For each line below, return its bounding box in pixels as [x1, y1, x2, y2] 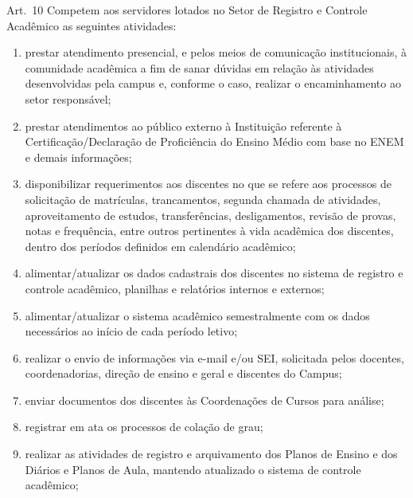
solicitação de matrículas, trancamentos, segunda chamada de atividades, [25, 190, 381, 207]
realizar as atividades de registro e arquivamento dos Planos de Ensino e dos [25, 445, 398, 462]
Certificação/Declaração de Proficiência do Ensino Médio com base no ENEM [25, 133, 404, 150]
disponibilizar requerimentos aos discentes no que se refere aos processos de [25, 175, 392, 192]
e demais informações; [25, 148, 132, 165]
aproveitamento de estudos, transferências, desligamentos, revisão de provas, [25, 206, 396, 223]
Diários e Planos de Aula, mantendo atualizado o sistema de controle [25, 461, 361, 477]
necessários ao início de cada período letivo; [25, 323, 238, 339]
